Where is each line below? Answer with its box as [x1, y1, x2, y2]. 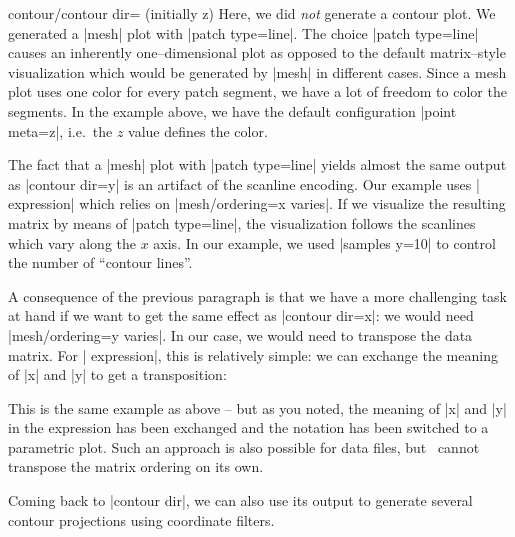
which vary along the [8, 232, 136, 253]
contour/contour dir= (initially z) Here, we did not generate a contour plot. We [8, 3, 496, 23]
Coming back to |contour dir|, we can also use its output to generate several [8, 490, 473, 511]
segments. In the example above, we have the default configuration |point [8, 100, 457, 121]
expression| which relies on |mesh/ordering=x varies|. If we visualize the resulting [8, 193, 506, 214]
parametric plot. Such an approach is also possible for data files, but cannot [8, 436, 480, 457]
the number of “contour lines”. [8, 252, 193, 273]
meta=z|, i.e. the [8, 120, 113, 141]
